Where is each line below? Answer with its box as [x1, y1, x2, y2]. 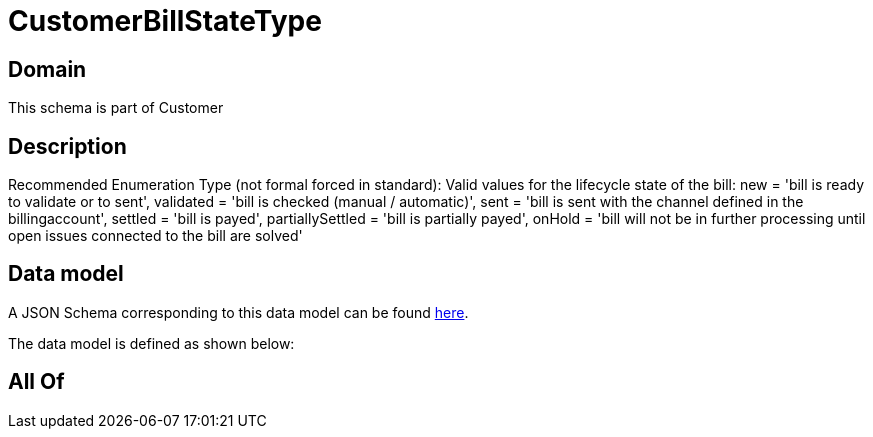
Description [8, 133, 127, 159]
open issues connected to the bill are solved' [8, 227, 303, 245]
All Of [8, 369, 65, 395]
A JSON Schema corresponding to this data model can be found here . [8, 303, 469, 321]
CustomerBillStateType [8, 4, 322, 38]
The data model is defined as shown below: [8, 334, 295, 352]
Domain [8, 56, 87, 82]
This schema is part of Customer [8, 99, 224, 117]
